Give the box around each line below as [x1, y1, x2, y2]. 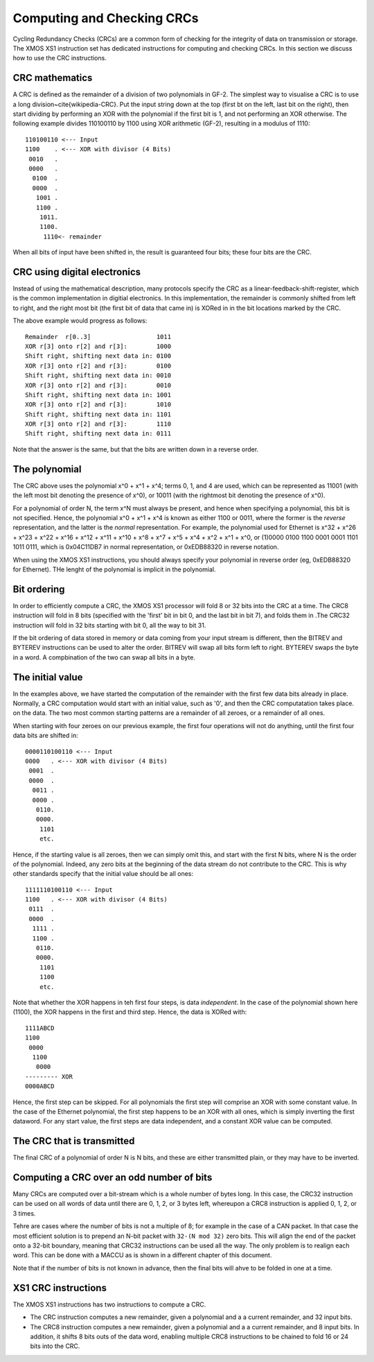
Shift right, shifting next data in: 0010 [25, 372, 172, 379]
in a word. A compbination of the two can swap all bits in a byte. [12, 653, 196, 662]
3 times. [12, 1209, 36, 1217]
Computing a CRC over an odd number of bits [12, 1172, 213, 1183]
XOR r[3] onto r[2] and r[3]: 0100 [25, 361, 172, 370]
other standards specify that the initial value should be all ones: [12, 870, 194, 878]
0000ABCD [25, 1083, 55, 1090]
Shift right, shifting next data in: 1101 [25, 410, 172, 418]
